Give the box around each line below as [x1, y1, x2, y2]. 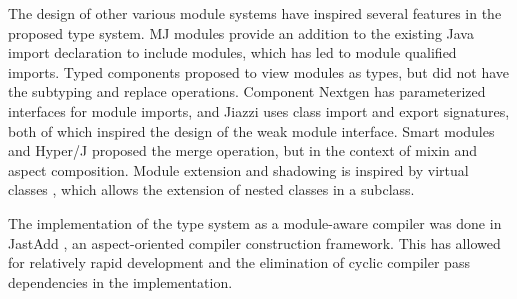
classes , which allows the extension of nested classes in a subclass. [8, 179, 415, 200]
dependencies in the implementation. [8, 271, 233, 292]
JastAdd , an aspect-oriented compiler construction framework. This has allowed [8, 232, 501, 253]
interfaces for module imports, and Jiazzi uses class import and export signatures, [8, 100, 510, 121]
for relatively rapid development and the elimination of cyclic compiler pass [8, 252, 470, 273]
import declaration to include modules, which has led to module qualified [8, 42, 457, 63]
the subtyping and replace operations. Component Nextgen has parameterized [8, 81, 486, 102]
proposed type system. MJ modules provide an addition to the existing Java [8, 22, 474, 43]
